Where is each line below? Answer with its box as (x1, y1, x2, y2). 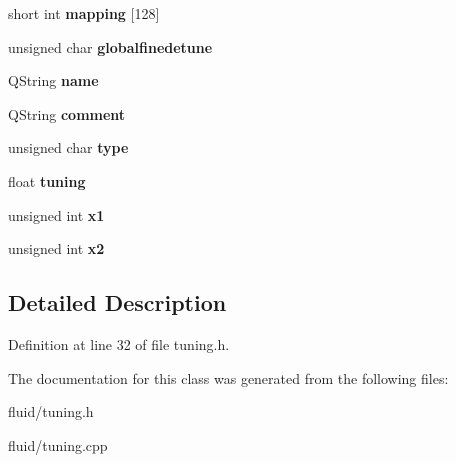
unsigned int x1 (8, 204, 105, 225)
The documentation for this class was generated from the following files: (8, 367, 449, 388)
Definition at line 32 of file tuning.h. (8, 333, 230, 354)
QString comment (8, 103, 126, 124)
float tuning (8, 170, 86, 191)
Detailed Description (8, 287, 227, 318)
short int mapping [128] (8, 3, 160, 23)
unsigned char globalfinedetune (8, 36, 213, 57)
